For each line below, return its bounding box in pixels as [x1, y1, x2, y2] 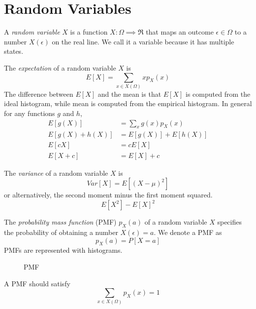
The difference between [4, 88, 73, 99]
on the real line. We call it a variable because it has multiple [52, 36, 234, 46]
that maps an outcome [146, 27, 214, 37]
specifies [217, 217, 242, 227]
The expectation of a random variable [4, 62, 116, 73]
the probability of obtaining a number [4, 227, 118, 237]
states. [4, 46, 24, 56]
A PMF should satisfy [4, 278, 70, 288]
